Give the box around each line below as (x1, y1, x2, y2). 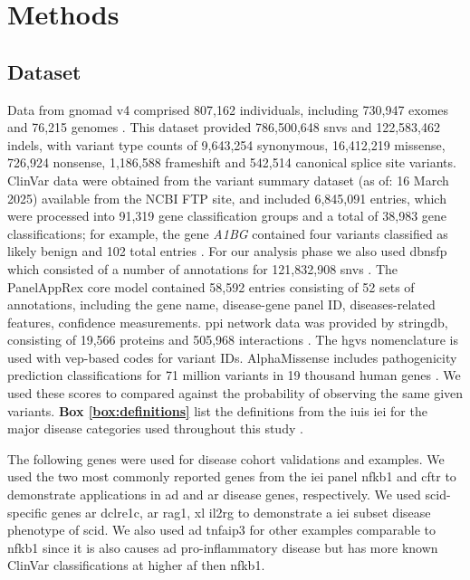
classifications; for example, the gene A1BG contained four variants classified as (7, 223, 448, 242)
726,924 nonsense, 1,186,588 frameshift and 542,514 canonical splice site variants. (7, 153, 456, 172)
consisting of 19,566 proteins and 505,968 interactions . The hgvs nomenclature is (7, 330, 458, 349)
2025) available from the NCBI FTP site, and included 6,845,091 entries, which (7, 188, 446, 207)
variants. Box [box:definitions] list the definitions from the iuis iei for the (7, 401, 427, 420)
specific (7, 502, 48, 521)
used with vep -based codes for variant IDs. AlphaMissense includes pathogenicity (7, 347, 457, 366)
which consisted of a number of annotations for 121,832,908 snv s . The (7, 259, 398, 278)
